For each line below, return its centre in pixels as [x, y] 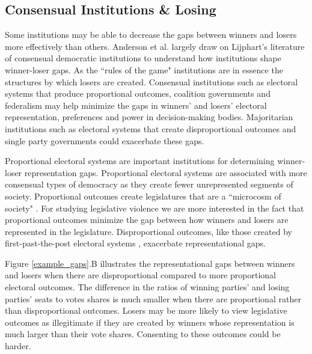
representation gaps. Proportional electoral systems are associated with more [166, 172]
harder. [18, 346]
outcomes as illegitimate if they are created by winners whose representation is [150, 322]
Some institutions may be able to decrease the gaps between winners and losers [151, 35]
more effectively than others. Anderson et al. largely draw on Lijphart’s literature [155, 46]
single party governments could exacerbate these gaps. [105, 140]
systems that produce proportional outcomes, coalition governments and [138, 93]
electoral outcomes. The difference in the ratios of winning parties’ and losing [147, 287]
